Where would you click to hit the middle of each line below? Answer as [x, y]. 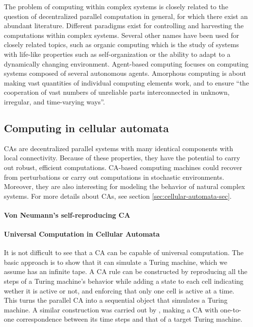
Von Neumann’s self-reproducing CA [67, 215]
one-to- [231, 309]
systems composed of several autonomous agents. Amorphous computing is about [125, 73]
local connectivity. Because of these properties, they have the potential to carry [122, 158]
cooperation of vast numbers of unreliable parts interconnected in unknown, [117, 92]
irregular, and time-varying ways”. [54, 101]
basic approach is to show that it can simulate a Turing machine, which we [116, 262]
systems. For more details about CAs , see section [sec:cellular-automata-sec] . [118, 196]
